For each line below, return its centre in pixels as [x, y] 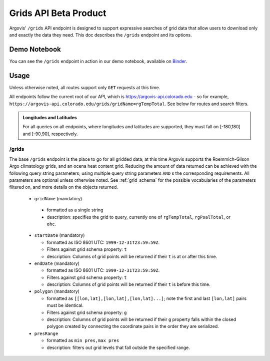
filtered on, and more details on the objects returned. [64, 187]
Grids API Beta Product [58, 13]
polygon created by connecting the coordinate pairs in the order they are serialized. [133, 326]
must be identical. [65, 305]
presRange [46, 333]
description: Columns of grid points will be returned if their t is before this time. [129, 284]
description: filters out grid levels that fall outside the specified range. [118, 347]
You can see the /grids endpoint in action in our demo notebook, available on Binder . [98, 61]
